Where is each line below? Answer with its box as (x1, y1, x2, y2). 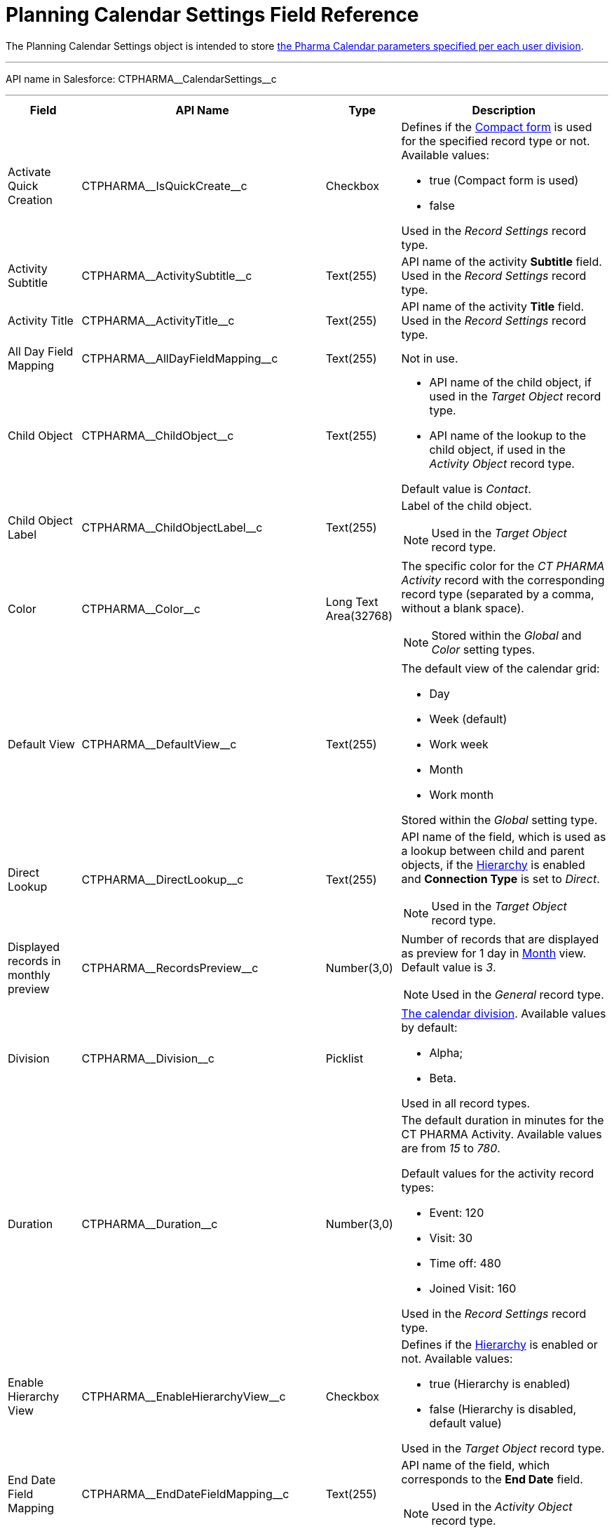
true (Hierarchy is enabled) (429, 1376, 571, 1391)
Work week (429, 736, 489, 751)
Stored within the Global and (431, 628, 582, 642)
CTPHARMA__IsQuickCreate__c (81, 178, 247, 193)
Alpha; (429, 1045, 463, 1060)
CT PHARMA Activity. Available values (401, 1126, 602, 1141)
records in (8, 953, 61, 968)
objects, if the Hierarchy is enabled (401, 857, 585, 872)
